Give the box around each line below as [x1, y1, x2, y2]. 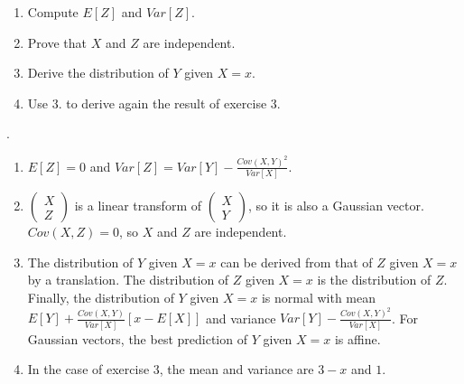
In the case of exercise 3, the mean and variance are [27, 360, 314, 379]
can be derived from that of [220, 252, 373, 271]
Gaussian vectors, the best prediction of [27, 329, 247, 348]
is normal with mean [261, 287, 376, 306]
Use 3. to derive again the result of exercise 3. [27, 93, 281, 112]
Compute [27, 3, 79, 21]
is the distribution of [317, 270, 432, 289]
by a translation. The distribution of [27, 270, 229, 289]
